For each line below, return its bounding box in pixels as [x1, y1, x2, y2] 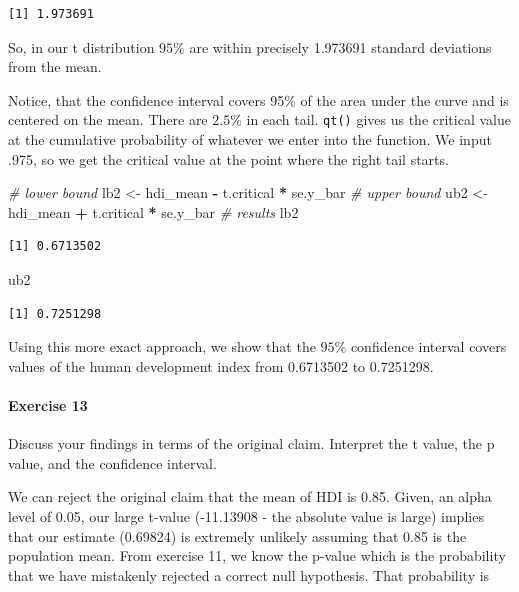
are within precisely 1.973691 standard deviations [189, 36, 492, 57]
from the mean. [8, 56, 102, 77]
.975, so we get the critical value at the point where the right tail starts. [8, 148, 449, 169]
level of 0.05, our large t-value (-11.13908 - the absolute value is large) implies [8, 505, 484, 526]
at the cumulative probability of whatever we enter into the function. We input [8, 129, 492, 150]
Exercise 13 [8, 394, 88, 415]
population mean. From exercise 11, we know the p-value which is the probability [8, 545, 506, 566]
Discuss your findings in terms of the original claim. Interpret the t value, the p [8, 433, 495, 454]
